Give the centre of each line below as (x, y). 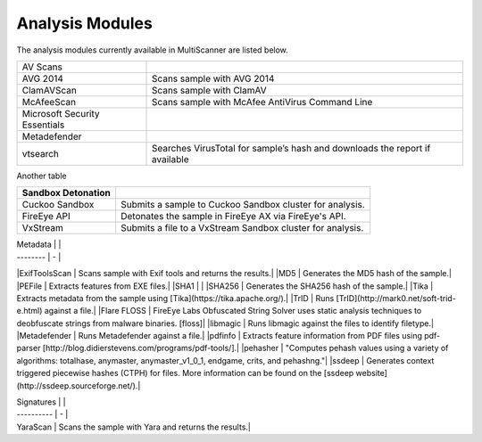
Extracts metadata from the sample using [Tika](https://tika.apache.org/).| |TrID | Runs (175, 298)
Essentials (43, 125)
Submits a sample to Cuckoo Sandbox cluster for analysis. (243, 205)
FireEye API (46, 217)
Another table (42, 176)
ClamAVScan (50, 90)
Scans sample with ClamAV (209, 90)
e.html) (29, 311)
